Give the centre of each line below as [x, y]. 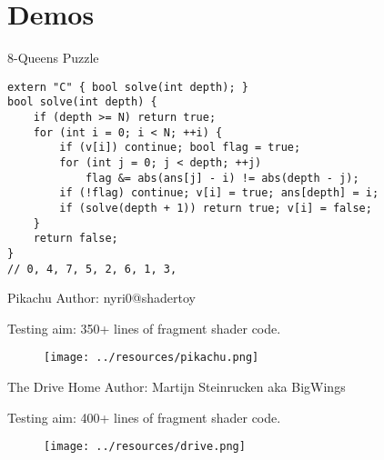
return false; [76, 239]
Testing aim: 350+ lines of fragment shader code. [144, 328]
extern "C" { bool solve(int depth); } [128, 87]
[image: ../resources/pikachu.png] [152, 358]
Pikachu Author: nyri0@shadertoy [101, 298]
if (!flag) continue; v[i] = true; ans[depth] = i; [219, 193]
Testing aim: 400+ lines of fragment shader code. [144, 417]
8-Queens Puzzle [53, 58]
